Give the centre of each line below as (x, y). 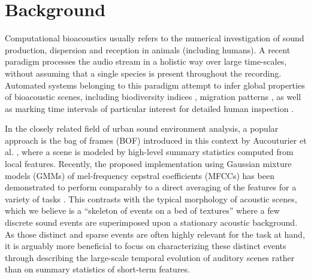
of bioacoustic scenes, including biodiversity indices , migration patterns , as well (153, 97)
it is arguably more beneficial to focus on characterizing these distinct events (146, 246)
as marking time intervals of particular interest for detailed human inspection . (150, 108)
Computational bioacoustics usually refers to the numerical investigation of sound (155, 38)
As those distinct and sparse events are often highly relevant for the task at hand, (155, 234)
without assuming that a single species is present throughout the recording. (143, 73)
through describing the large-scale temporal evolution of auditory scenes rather (150, 257)
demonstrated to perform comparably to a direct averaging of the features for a (151, 187)
